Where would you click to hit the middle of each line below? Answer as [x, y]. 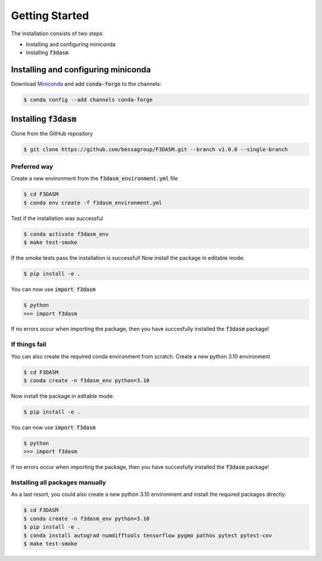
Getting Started [50, 16]
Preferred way [32, 167]
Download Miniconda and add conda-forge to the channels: [86, 84]
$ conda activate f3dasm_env [66, 234]
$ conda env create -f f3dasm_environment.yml [93, 203]
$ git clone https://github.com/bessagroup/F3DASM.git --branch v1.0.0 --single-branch [156, 149]
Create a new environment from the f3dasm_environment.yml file [95, 179]
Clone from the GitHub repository [52, 133]
